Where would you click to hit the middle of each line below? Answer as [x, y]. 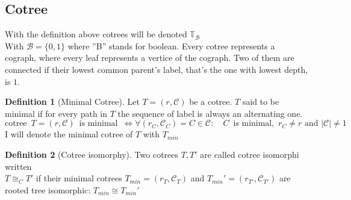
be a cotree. [211, 102]
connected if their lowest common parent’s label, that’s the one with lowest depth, [157, 69]
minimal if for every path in [56, 113]
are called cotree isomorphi [250, 154]
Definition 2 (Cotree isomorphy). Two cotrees [92, 154]
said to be [261, 102]
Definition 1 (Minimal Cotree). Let [72, 102]
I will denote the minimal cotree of [69, 134]
